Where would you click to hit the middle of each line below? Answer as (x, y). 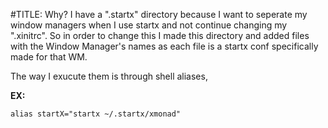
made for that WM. (49, 57)
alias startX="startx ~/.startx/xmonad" (96, 114)
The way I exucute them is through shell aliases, (109, 76)
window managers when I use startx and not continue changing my (149, 25)
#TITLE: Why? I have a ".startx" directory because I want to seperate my (159, 14)
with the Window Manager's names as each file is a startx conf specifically (164, 46)
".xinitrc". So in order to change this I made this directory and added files (160, 35)
